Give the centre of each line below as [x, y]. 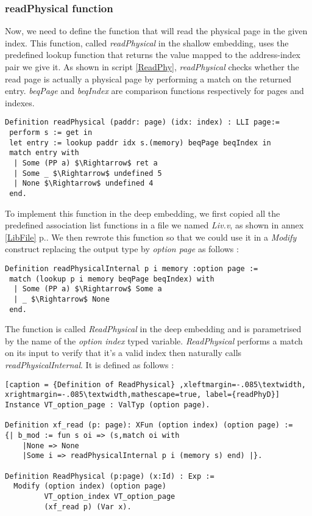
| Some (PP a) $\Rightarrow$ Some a [88, 289]
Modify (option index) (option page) [90, 486]
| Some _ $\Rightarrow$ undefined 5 [88, 173]
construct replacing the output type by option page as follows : [122, 249]
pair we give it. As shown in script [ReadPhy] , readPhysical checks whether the [152, 67]
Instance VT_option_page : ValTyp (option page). [108, 405]
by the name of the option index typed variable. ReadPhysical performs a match [154, 340]
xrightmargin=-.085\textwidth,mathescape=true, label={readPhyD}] [143, 395]
